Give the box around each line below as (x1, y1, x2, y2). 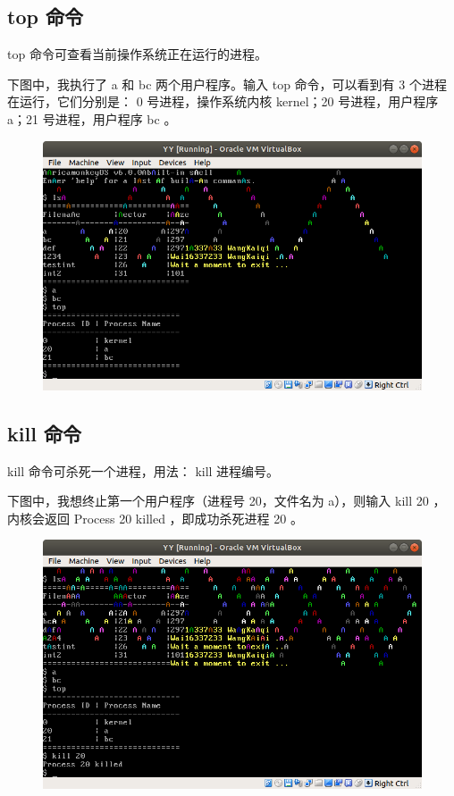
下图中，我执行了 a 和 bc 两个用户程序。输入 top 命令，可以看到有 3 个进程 (7, 74, 447, 93)
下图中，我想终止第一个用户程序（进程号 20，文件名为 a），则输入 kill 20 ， (7, 491, 446, 510)
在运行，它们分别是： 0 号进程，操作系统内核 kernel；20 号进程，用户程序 (7, 92, 439, 111)
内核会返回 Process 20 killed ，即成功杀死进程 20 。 (7, 508, 303, 527)
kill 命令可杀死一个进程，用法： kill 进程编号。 (7, 461, 280, 480)
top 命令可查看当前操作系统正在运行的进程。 (7, 45, 267, 63)
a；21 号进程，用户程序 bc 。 (7, 109, 177, 128)
